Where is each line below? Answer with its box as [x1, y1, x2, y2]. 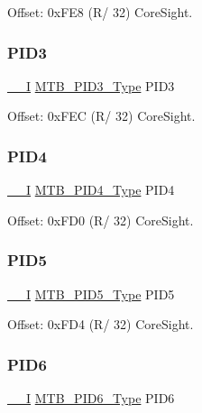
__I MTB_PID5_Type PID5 [7, 284, 175, 303]
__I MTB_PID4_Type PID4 [7, 180, 175, 199]
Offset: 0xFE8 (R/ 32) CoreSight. [7, 3, 193, 21]
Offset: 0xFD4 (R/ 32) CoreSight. [7, 315, 194, 334]
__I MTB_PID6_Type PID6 [7, 389, 175, 408]
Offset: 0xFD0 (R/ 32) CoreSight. [7, 210, 194, 229]
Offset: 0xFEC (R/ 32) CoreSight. [7, 106, 196, 125]
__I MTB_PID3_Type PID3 [7, 76, 175, 95]
